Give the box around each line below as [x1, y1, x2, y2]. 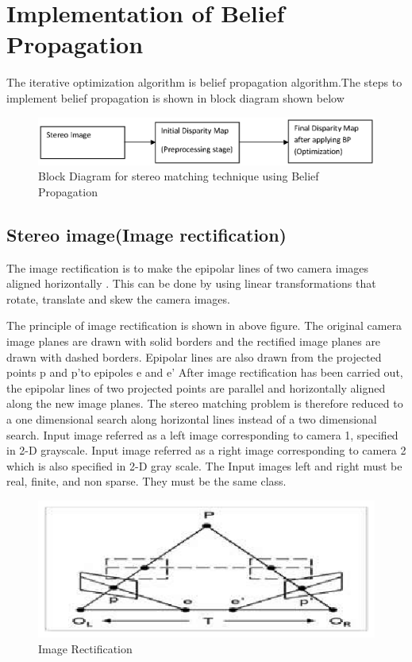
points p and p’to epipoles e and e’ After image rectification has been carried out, [6, 364, 403, 381]
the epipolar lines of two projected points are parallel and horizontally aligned [6, 379, 386, 396]
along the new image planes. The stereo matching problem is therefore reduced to [6, 395, 403, 412]
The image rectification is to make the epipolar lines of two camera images [6, 259, 369, 276]
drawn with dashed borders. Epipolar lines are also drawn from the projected [6, 348, 382, 365]
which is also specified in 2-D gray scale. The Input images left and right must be [6, 457, 402, 474]
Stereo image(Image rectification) [6, 222, 287, 246]
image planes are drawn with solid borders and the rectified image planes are [6, 332, 381, 349]
